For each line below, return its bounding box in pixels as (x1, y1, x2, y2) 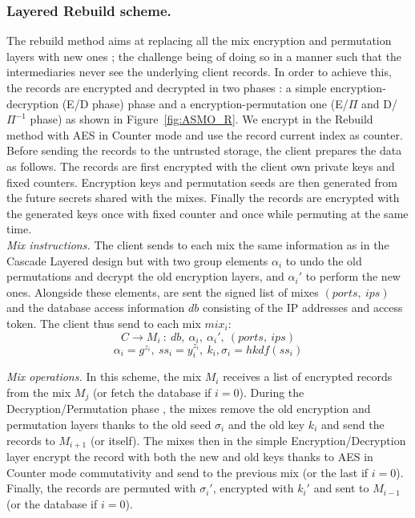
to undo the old (285, 252, 362, 269)
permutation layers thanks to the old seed (6, 416, 212, 433)
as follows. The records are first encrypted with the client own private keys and (6, 157, 395, 174)
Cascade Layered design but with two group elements (6, 252, 268, 269)
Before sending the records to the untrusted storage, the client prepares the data (6, 142, 402, 159)
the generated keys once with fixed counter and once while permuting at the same (6, 204, 409, 221)
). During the (239, 383, 304, 400)
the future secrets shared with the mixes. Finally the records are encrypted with (6, 189, 400, 206)
